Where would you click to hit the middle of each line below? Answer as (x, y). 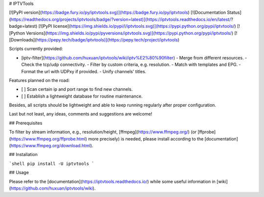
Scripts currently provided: (36, 49)
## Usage (19, 173)
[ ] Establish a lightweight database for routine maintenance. (82, 96)
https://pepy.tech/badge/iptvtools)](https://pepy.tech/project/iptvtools (107, 39)
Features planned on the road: (39, 80)
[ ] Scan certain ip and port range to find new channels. (77, 89)
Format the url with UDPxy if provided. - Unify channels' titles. (84, 71)
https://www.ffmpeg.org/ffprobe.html (48, 138)
